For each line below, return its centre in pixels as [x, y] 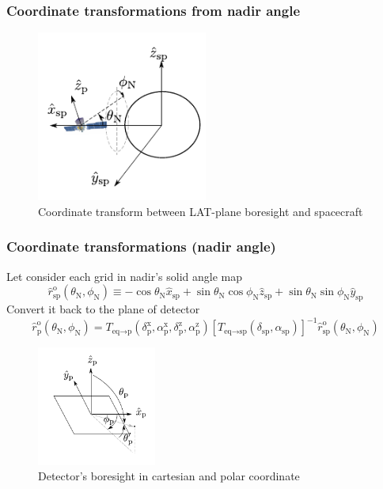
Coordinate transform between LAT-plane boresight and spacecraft [201, 211]
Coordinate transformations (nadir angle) [141, 246]
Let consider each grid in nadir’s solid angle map [125, 276]
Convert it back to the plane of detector [103, 309]
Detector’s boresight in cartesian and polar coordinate [169, 476]
